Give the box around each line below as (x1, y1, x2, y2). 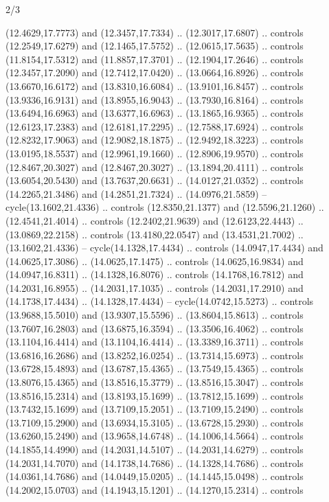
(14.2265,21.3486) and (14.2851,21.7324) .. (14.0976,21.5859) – (5, 186, 267, 201)
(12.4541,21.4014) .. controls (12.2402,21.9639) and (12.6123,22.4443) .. (5, 213, 304, 227)
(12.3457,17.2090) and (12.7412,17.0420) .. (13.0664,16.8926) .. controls (5, 65, 304, 80)
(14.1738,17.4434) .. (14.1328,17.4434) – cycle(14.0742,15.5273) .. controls (5, 294, 314, 308)
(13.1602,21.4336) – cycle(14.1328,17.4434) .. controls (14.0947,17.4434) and (5, 240, 324, 255)
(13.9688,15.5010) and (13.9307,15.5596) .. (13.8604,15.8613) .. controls (5, 308, 304, 322)
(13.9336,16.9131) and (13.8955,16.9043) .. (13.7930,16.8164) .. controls (5, 92, 304, 106)
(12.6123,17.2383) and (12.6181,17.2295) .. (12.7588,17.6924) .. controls (5, 119, 304, 133)
